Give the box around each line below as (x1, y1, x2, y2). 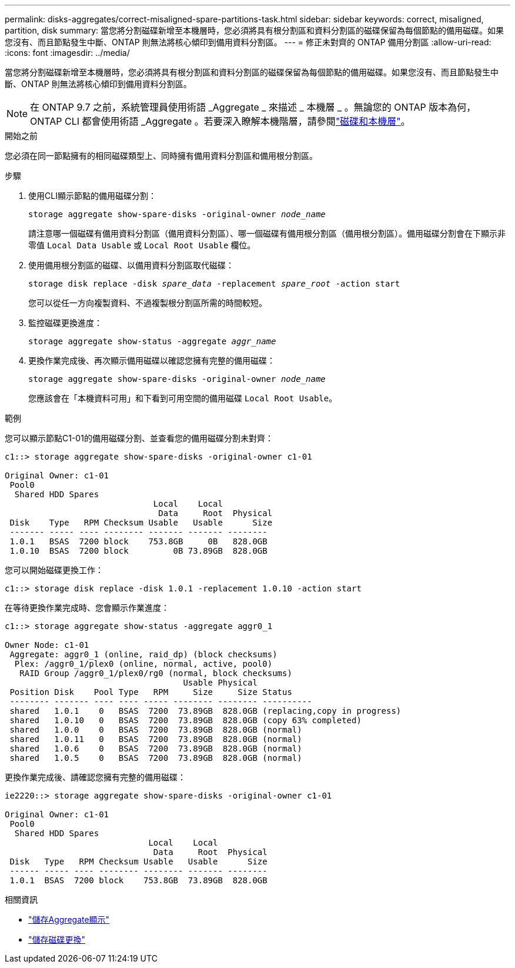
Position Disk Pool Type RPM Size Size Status (9, 687, 292, 697)
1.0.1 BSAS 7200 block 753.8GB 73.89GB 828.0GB (9, 876, 267, 885)
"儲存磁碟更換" (28, 934, 86, 944)
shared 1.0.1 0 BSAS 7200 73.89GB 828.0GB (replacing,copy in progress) (9, 706, 402, 716)
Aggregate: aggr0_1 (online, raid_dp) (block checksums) (9, 650, 277, 659)
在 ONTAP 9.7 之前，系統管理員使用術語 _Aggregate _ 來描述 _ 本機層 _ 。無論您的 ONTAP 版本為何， (30, 101, 476, 113)
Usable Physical (183, 678, 257, 687)
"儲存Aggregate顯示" (28, 914, 110, 924)
